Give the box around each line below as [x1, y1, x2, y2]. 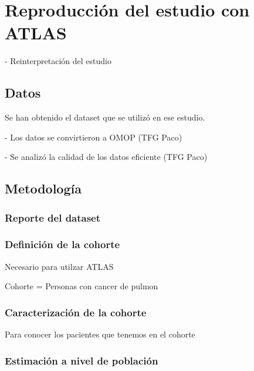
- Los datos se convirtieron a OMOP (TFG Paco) [5, 131, 182, 143]
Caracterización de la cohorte [5, 305, 147, 319]
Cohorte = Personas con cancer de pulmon [5, 280, 158, 292]
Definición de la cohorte [5, 237, 120, 252]
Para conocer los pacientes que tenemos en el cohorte [5, 328, 195, 340]
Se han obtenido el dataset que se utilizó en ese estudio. [5, 111, 205, 123]
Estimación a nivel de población [5, 353, 158, 367]
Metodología [5, 179, 82, 198]
